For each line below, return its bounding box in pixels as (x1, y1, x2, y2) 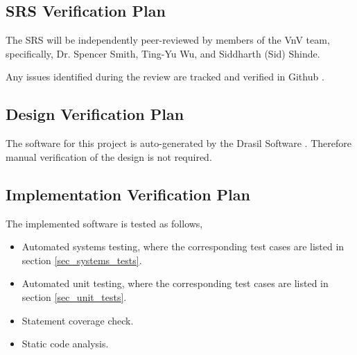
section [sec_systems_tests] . (21, 252, 142, 267)
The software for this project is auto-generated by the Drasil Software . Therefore (6, 136, 351, 150)
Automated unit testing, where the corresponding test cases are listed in (21, 276, 329, 291)
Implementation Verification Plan (6, 183, 250, 205)
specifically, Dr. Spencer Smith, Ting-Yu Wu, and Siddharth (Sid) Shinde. (6, 46, 320, 60)
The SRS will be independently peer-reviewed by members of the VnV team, (6, 33, 330, 47)
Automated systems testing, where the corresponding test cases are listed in (21, 239, 345, 254)
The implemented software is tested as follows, (6, 216, 203, 230)
